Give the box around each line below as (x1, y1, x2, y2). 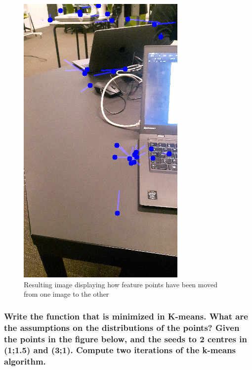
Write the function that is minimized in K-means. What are (4, 310, 248, 322)
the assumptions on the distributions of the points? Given (4, 321, 240, 333)
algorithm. (4, 355, 46, 368)
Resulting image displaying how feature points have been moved (24, 279, 218, 289)
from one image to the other (24, 289, 109, 299)
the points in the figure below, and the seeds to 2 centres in (4, 332, 247, 345)
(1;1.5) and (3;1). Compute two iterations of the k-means (4, 344, 236, 356)
